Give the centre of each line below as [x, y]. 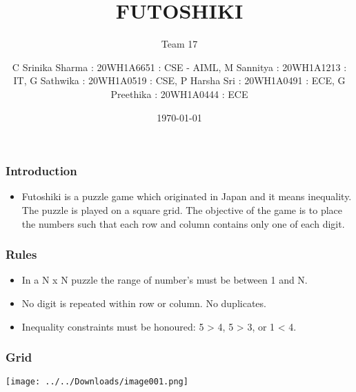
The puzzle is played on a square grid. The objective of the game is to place [182, 209]
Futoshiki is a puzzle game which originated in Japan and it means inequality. [187, 196]
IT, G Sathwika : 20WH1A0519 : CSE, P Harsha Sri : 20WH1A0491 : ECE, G [179, 80]
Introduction [41, 171]
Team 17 [179, 44]
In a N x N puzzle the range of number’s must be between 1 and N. [165, 280]
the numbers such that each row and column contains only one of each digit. [183, 223]
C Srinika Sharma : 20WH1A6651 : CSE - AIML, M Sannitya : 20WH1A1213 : [179, 67]
